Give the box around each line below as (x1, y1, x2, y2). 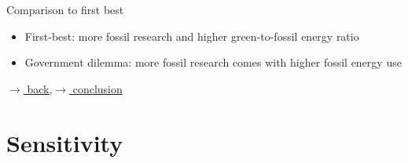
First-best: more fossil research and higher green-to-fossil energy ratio (24, 27, 359, 44)
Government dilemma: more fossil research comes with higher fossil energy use (24, 54, 402, 71)
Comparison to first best (6, 2, 124, 17)
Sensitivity (6, 126, 123, 158)
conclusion (72, 80, 123, 96)
